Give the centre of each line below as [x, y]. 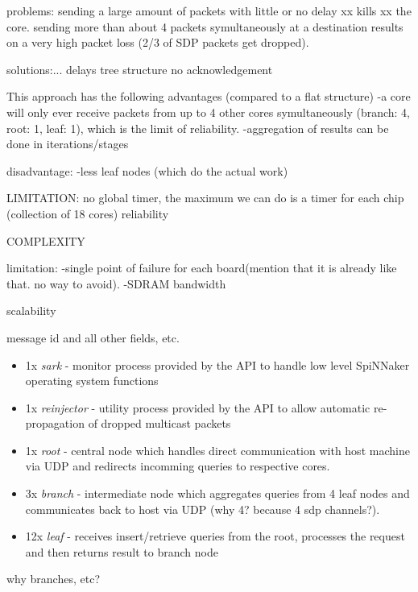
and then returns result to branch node [122, 551]
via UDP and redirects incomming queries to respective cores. [178, 466]
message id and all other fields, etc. [93, 337]
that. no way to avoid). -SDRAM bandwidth [116, 283]
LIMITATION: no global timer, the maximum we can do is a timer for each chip [205, 198]
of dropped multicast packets [159, 423]
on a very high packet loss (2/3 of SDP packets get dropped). [158, 42]
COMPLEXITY [46, 240]
